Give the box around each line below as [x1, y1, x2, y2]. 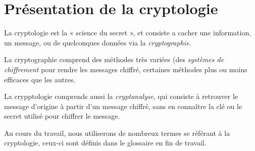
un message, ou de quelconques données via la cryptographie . [4, 37, 191, 47]
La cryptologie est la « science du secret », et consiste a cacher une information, [4, 27, 251, 38]
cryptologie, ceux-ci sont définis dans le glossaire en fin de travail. [4, 137, 207, 148]
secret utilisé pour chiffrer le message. [4, 111, 120, 121]
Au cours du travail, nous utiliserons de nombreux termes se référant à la [4, 127, 230, 138]
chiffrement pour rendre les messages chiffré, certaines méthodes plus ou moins [4, 64, 247, 74]
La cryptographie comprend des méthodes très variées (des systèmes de [4, 54, 224, 65]
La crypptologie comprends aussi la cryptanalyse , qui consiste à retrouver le [4, 91, 238, 102]
